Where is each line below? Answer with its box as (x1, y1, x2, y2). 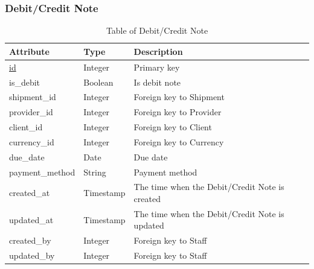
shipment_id (9, 90, 56, 103)
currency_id (9, 135, 54, 148)
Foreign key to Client (133, 121, 212, 133)
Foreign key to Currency (133, 135, 224, 148)
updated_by (9, 249, 55, 262)
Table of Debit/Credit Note (106, 24, 208, 37)
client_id (9, 121, 43, 133)
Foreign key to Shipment (133, 90, 225, 103)
